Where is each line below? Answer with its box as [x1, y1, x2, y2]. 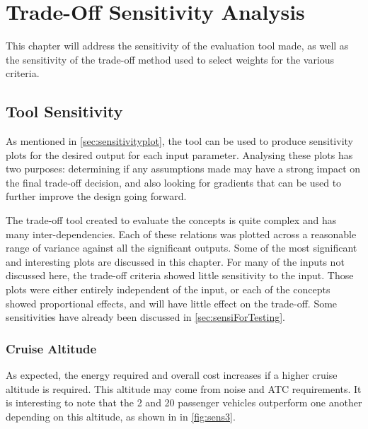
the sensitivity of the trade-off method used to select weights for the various [6, 52, 335, 66]
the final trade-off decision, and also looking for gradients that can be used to [6, 175, 342, 189]
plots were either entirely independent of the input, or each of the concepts [6, 282, 330, 297]
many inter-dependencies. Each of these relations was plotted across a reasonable [6, 226, 357, 241]
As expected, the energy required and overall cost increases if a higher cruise [6, 368, 338, 382]
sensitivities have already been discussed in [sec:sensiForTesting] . [6, 310, 285, 324]
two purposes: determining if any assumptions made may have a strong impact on [6, 161, 361, 176]
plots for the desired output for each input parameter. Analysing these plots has [6, 147, 353, 162]
